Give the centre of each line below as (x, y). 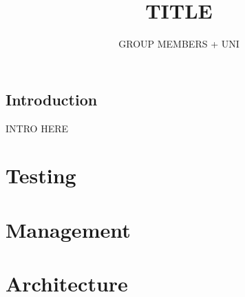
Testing (41, 175)
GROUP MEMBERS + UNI (179, 44)
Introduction (52, 99)
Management (68, 229)
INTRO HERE (37, 128)
